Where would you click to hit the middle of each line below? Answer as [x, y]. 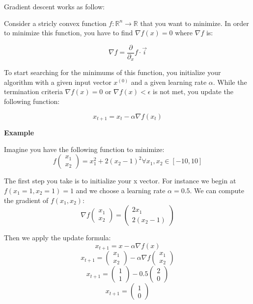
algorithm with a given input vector [58, 82]
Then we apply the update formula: [57, 238]
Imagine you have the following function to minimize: [84, 149]
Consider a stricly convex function [55, 23]
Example [19, 133]
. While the [230, 82]
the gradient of [26, 200]
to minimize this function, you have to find [69, 33]
